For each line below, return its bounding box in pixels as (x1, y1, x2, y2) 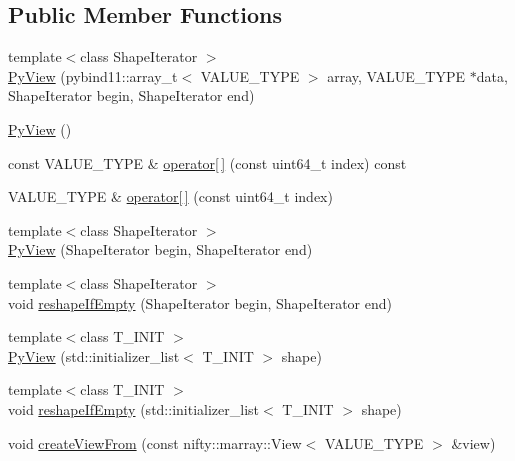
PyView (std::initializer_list (8, 345, 180, 366)
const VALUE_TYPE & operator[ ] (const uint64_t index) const (8, 152, 407, 173)
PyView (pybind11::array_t (8, 65, 178, 86)
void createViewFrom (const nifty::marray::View (8, 432, 302, 453)
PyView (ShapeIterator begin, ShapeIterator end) (8, 239, 313, 260)
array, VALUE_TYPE (327, 65, 465, 86)
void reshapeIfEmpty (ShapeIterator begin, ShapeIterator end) (8, 292, 392, 313)
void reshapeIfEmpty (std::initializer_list (8, 398, 260, 419)
